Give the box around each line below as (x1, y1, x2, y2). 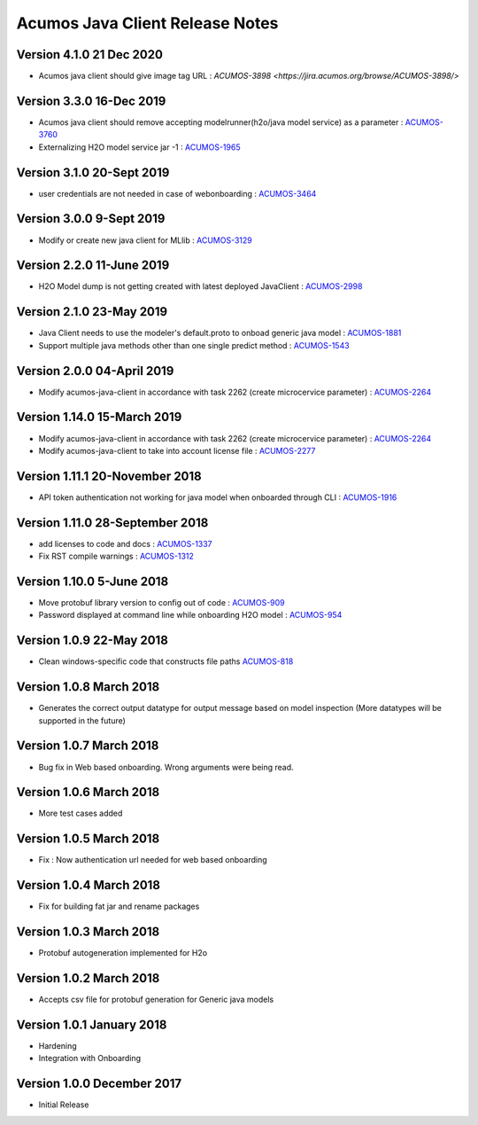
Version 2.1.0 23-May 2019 (16, 304, 168, 319)
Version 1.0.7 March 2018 (16, 738, 159, 754)
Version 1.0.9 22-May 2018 (16, 633, 168, 648)
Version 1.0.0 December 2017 (16, 1076, 181, 1091)
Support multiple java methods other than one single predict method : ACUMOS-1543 (38, 340, 350, 350)
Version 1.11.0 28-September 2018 (16, 515, 209, 530)
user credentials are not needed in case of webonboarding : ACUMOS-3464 (38, 188, 317, 199)
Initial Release (38, 1099, 89, 1110)
